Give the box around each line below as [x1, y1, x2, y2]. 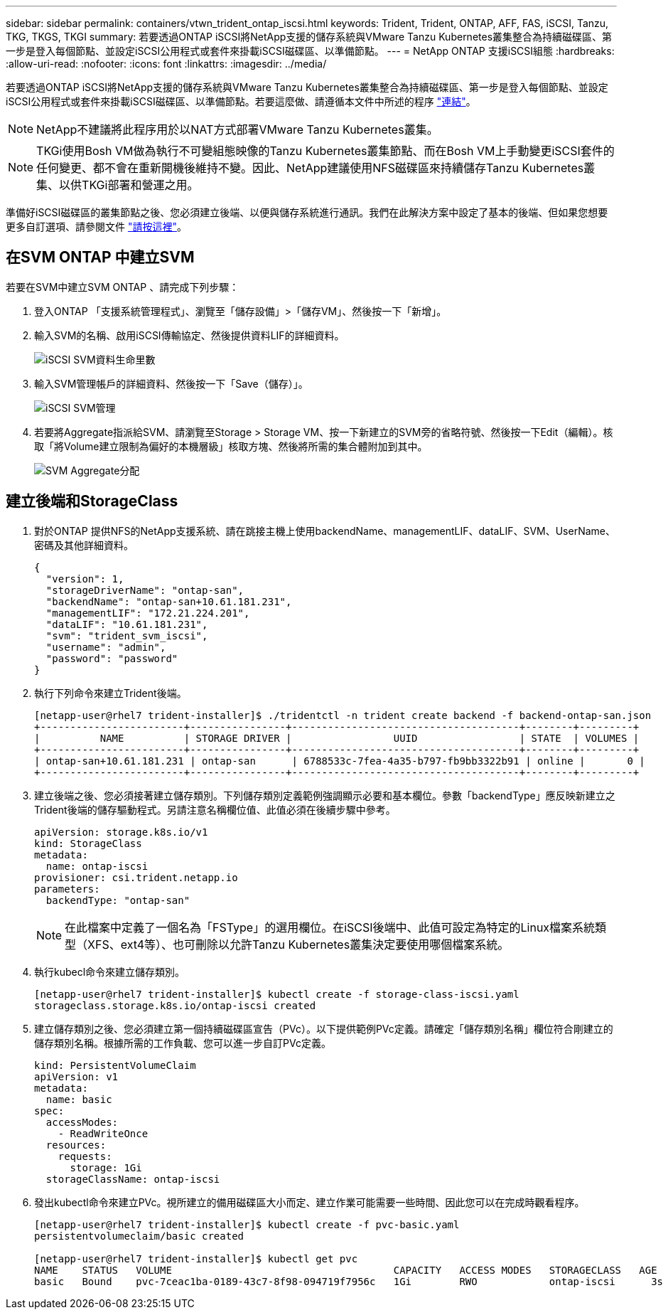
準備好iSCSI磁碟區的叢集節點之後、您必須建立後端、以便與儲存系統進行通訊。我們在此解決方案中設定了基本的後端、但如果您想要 [6, 206, 608, 218]
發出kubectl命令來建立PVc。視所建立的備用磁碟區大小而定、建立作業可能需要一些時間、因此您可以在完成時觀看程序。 [34, 1196, 585, 1208]
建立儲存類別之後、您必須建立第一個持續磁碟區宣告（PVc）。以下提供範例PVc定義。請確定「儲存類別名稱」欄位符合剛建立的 [34, 1022, 613, 1035]
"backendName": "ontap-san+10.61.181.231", [45, 595, 292, 607]
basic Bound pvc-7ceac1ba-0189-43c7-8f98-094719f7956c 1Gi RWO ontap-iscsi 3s [34, 1275, 664, 1287]
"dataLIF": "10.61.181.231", [45, 618, 208, 630]
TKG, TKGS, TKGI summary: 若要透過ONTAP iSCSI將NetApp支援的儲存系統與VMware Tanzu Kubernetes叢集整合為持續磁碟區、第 [6, 31, 613, 43]
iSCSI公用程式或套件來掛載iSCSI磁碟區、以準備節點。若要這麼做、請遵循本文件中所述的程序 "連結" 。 [6, 95, 476, 107]
